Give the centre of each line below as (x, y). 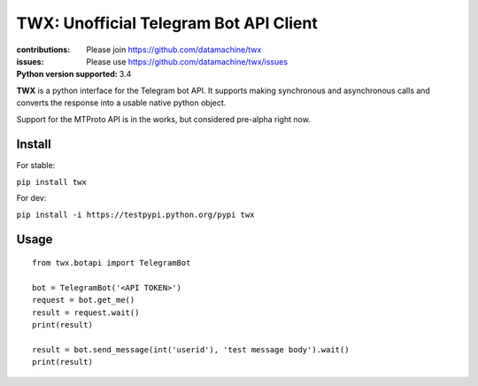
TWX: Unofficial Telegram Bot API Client (167, 23)
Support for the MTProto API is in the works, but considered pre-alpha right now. (164, 119)
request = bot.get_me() (84, 300)
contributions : (43, 50)
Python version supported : (67, 74)
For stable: (36, 166)
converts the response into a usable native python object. (121, 103)
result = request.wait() (86, 313)
